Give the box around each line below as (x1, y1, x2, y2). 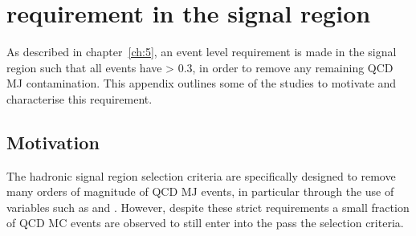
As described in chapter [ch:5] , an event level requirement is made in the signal (6, 43, 397, 60)
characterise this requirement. (6, 90, 153, 107)
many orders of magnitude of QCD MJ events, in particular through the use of (6, 183, 394, 200)
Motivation (6, 129, 100, 154)
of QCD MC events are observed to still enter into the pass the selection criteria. (6, 214, 404, 231)
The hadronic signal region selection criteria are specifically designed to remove (6, 167, 396, 184)
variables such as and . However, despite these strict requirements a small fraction (6, 198, 410, 215)
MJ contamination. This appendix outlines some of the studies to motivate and (6, 75, 397, 92)
